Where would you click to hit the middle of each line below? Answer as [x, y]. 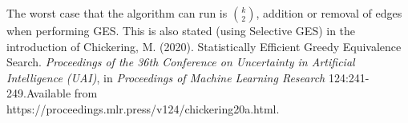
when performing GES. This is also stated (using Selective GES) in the [181, 30]
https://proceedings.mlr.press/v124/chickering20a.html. [143, 108]
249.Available [39, 93]
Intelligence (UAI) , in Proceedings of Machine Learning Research [166, 77]
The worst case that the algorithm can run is [117, 13]
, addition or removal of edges [329, 13]
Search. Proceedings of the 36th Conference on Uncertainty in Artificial [181, 62]
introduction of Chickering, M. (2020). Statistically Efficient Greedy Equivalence [204, 46]
